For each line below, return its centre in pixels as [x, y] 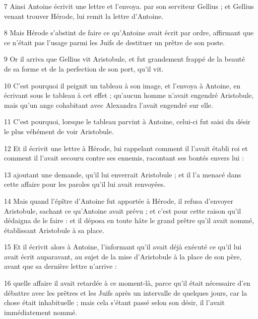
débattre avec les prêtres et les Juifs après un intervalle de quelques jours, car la [126, 292]
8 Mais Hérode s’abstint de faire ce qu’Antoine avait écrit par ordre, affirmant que [129, 33]
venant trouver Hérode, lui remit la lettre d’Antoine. [84, 16]
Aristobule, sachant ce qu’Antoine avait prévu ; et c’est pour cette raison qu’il [123, 210]
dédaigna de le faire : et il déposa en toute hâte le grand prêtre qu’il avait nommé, [129, 220]
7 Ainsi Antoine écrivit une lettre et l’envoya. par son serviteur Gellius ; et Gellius [129, 6]
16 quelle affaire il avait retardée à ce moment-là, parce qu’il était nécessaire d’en [127, 283]
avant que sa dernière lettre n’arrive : [61, 266]
